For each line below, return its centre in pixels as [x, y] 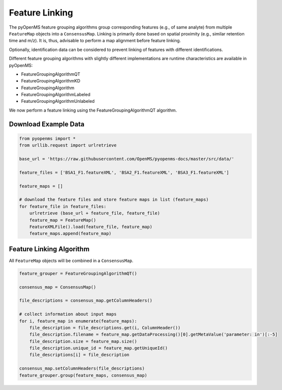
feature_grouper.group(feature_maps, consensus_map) [83, 375]
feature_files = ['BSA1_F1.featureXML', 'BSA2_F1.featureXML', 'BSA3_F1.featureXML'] [124, 172]
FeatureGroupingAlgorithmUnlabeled [58, 101]
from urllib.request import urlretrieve [68, 145]
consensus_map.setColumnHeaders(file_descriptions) [82, 368]
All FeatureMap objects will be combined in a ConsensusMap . [71, 260]
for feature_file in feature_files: [63, 206]
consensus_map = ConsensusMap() [58, 287]
